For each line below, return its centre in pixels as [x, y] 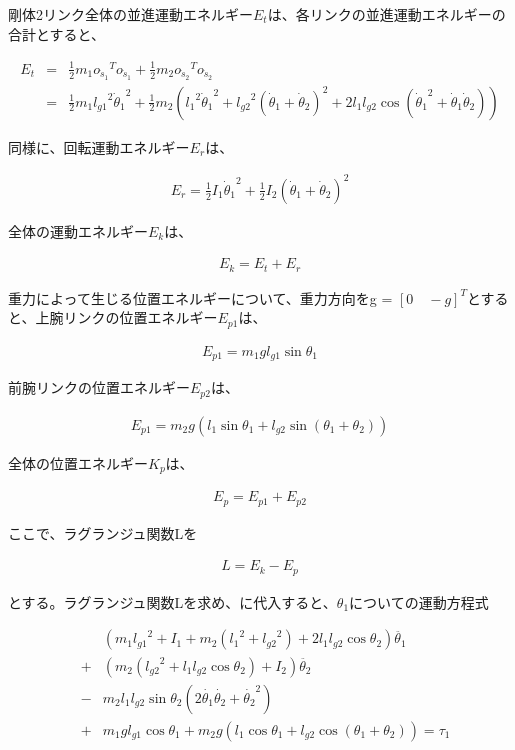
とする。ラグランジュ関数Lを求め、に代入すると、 [172, 601]
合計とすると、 [57, 33]
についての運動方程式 [419, 601]
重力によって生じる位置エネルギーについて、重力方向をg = [200, 297]
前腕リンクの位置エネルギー [99, 387]
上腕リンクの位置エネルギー [126, 317]
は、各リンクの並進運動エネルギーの [386, 14]
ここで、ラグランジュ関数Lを [103, 532]
